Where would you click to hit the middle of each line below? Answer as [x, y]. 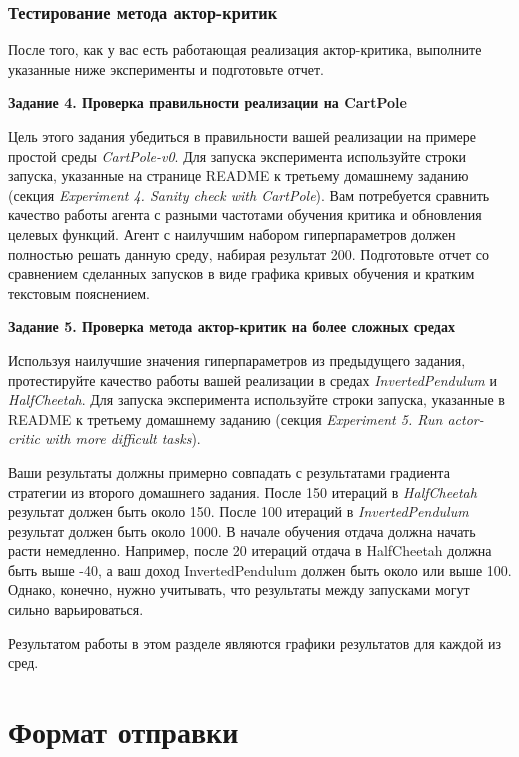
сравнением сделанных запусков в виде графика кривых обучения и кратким [241, 273]
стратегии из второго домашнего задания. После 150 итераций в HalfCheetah [242, 491]
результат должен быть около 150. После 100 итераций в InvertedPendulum [238, 511]
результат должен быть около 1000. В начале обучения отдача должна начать [242, 530]
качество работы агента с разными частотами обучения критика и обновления [245, 214]
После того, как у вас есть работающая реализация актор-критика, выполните [245, 49]
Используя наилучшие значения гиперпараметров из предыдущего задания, [237, 359]
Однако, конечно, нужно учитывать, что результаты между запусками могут [239, 589]
